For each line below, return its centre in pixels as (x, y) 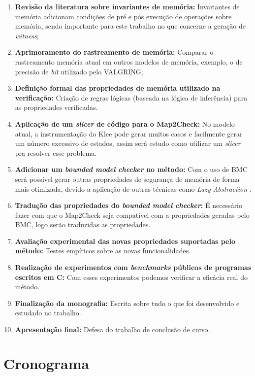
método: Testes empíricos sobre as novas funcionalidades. (103, 251)
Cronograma (47, 363)
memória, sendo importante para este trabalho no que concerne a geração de (130, 26)
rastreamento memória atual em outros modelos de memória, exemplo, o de (129, 61)
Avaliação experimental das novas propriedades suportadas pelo (125, 241)
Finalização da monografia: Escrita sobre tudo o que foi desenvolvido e (127, 303)
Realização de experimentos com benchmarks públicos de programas (133, 267)
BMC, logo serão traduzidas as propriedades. (83, 224)
